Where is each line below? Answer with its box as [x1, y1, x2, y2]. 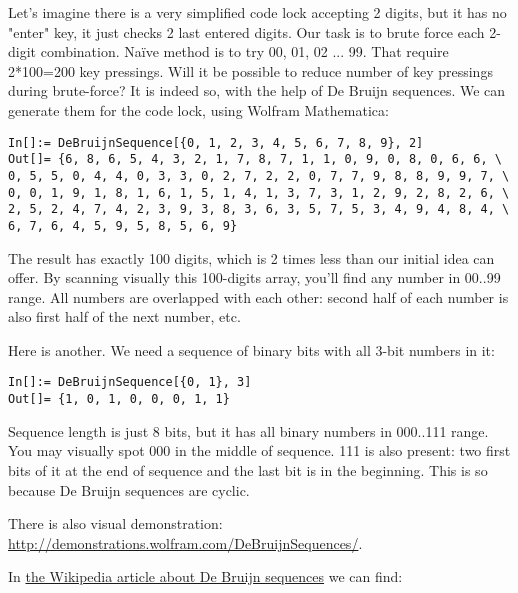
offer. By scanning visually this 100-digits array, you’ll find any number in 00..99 [8, 267, 501, 288]
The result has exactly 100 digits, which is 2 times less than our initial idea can [8, 247, 495, 268]
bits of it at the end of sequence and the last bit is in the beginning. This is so [8, 459, 488, 480]
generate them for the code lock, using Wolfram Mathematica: [8, 99, 389, 120]
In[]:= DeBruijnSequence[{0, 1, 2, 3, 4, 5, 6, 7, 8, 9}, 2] [8, 135, 424, 150]
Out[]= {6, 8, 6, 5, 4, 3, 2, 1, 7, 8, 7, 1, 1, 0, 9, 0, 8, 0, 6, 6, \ [8, 152, 502, 167]
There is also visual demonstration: [8, 513, 223, 534]
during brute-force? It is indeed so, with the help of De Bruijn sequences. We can [8, 80, 506, 101]
